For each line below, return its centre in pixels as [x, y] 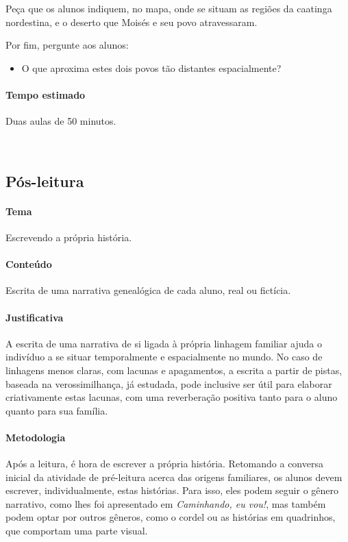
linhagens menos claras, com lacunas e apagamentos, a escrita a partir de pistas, [174, 370]
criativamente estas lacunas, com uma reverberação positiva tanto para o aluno [172, 397]
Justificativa [35, 317]
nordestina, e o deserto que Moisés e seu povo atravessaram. [132, 22]
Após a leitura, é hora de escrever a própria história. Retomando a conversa [164, 464]
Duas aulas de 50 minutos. [61, 121]
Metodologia [36, 437]
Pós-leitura [45, 181]
